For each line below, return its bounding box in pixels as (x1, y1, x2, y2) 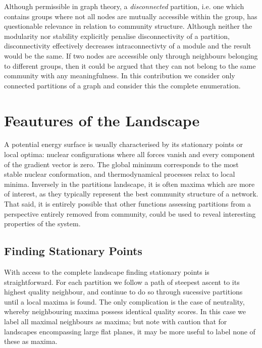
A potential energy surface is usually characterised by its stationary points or (4, 139, 243, 150)
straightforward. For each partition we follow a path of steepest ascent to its (4, 276, 240, 287)
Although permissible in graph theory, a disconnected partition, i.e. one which (4, 1, 244, 11)
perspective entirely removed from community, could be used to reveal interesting (4, 208, 256, 219)
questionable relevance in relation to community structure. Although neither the (4, 21, 252, 31)
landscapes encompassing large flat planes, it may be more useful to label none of (4, 326, 255, 336)
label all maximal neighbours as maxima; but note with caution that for (4, 316, 227, 326)
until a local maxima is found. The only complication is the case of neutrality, (4, 296, 245, 307)
